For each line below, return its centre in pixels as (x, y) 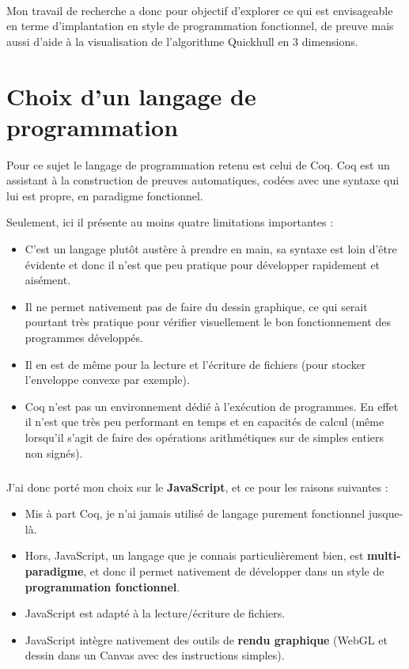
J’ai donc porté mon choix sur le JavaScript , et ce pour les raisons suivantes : (197, 487)
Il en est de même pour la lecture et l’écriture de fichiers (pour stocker (195, 364)
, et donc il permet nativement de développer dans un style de (234, 570)
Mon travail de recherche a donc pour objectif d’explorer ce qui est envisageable (200, 10)
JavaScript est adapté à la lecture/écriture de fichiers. (155, 613)
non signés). (54, 452)
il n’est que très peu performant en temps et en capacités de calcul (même (204, 422)
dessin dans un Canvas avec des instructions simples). (155, 655)
